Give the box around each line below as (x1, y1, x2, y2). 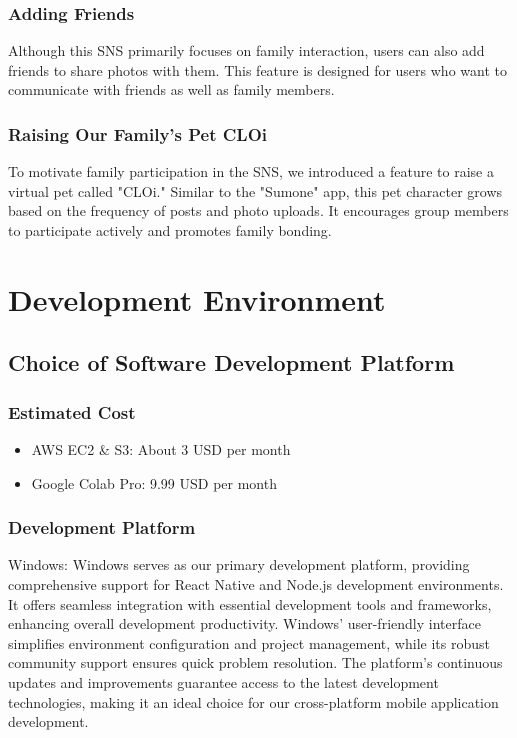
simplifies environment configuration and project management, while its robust (8, 632, 490, 653)
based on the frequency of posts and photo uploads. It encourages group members (8, 200, 509, 221)
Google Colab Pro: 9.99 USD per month (31, 472, 277, 493)
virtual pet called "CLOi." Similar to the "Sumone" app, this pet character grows (8, 180, 503, 201)
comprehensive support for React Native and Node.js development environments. (8, 573, 504, 594)
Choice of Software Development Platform (8, 347, 455, 378)
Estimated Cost (8, 399, 136, 424)
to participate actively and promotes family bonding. (8, 220, 332, 240)
